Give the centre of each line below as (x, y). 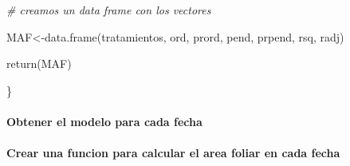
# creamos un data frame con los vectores (109, 10)
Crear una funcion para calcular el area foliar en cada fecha (173, 153)
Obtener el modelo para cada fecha (104, 121)
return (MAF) (39, 63)
